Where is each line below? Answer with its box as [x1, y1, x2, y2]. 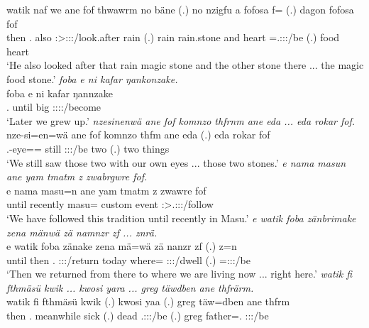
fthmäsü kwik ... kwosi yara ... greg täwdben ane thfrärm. [6, 280, 254, 295]
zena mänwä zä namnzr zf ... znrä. [6, 224, 158, 239]
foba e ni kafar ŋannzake [6, 85, 113, 100]
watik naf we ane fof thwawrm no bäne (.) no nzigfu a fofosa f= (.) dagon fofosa [6, 2, 354, 16]
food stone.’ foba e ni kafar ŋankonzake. [6, 71, 178, 86]
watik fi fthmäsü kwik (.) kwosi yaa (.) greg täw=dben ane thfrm [6, 294, 290, 309]
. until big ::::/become [6, 99, 101, 114]
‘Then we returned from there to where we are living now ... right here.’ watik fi [6, 266, 353, 281]
